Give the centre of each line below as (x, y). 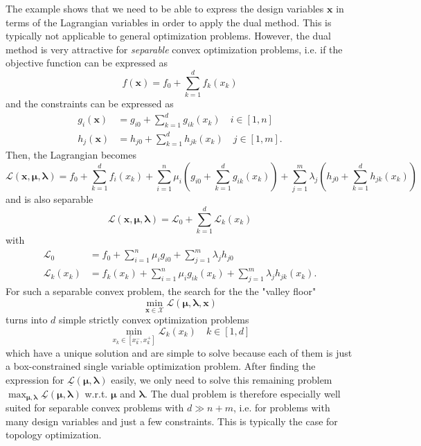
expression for (35, 380)
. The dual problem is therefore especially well (243, 393)
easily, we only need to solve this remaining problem (222, 380)
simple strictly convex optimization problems (154, 320)
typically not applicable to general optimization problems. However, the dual (168, 36)
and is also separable (50, 199)
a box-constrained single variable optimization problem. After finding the (161, 366)
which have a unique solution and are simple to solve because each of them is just (179, 352)
